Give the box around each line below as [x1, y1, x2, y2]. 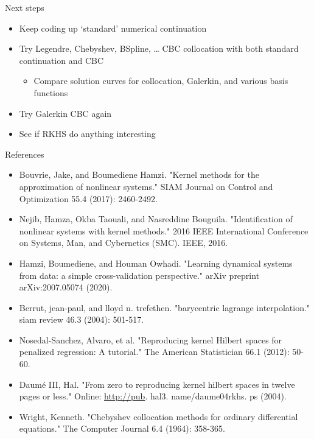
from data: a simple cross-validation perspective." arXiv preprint [19, 269, 260, 281]
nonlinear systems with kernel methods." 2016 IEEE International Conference [19, 224, 309, 237]
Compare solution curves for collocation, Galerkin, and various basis [33, 74, 288, 87]
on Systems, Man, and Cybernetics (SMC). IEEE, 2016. [19, 236, 228, 249]
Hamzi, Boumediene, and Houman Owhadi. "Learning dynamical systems [19, 256, 293, 269]
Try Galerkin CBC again [19, 107, 112, 119]
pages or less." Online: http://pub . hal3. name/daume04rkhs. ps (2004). [19, 390, 287, 402]
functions [33, 86, 68, 99]
